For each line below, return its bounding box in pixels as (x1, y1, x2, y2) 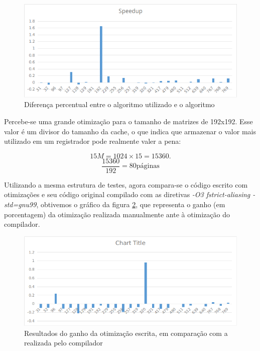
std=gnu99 (4, 199, 37, 209)
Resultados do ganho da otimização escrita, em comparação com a (24, 327, 228, 338)
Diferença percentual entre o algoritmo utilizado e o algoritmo (24, 99, 215, 110)
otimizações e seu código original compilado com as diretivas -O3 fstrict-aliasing (4, 189, 250, 200)
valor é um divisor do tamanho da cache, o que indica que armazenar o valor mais (4, 126, 256, 136)
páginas (136, 162, 160, 170)
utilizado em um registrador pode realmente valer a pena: (4, 136, 181, 146)
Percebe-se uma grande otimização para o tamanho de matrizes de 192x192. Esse (4, 116, 253, 126)
